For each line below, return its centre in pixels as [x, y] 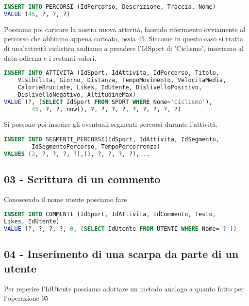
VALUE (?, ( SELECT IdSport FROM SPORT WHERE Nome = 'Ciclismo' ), [108, 102]
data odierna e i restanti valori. [50, 58]
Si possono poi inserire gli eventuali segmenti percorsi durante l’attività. [111, 124]
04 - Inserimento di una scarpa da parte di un [121, 254]
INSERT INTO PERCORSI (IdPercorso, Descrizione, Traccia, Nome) [110, 7]
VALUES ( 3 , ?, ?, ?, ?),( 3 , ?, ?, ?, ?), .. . [77, 154]
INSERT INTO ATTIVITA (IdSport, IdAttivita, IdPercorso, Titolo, [112, 73]
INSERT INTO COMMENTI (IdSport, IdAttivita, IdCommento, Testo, [110, 214]
